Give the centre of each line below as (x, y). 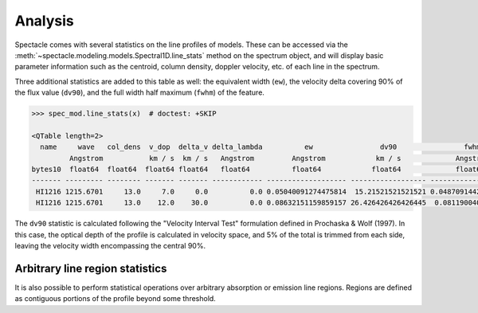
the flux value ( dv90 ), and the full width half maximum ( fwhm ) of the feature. (139, 92)
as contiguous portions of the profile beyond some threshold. (116, 299)
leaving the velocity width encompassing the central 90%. (110, 245)
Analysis (45, 21)
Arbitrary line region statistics (91, 268)
